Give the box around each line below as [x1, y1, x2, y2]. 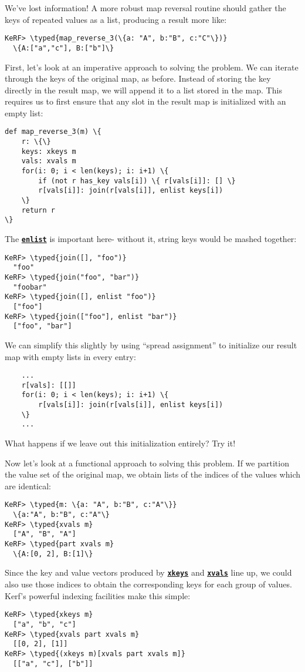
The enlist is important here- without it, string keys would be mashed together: [5, 233, 297, 245]
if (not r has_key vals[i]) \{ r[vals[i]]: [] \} [38, 176, 236, 185]
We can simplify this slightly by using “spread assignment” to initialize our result [5, 338, 297, 351]
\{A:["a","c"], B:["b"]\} [13, 43, 114, 52]
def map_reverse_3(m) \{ [5, 127, 101, 136]
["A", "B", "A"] [13, 530, 76, 539]
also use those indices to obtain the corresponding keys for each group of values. [5, 578, 292, 590]
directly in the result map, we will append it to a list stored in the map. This [5, 83, 282, 96]
